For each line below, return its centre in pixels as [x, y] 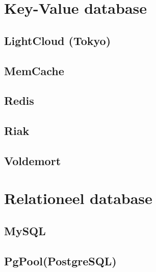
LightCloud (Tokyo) [58, 40]
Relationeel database [78, 198]
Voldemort [33, 160]
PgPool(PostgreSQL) [60, 260]
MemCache [34, 70]
